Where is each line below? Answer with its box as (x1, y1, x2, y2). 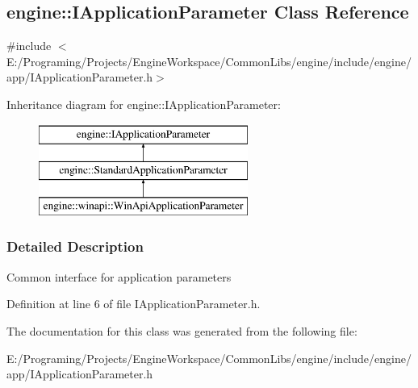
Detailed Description (6, 236, 144, 257)
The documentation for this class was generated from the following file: (6, 322, 357, 339)
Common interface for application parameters (6, 268, 232, 285)
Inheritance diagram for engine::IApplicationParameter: (6, 95, 281, 112)
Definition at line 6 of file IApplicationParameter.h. (6, 295, 261, 312)
